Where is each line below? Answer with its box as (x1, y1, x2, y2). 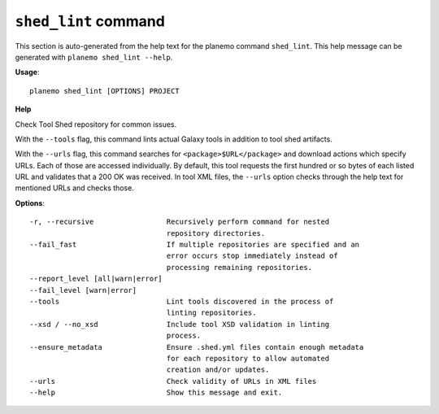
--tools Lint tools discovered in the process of (29, 297, 334, 306)
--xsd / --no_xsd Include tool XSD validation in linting (29, 320, 330, 329)
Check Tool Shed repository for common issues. (15, 119, 177, 129)
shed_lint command (15, 12, 166, 30)
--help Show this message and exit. (29, 388, 283, 398)
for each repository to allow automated (166, 354, 330, 363)
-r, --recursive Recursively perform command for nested (29, 217, 330, 227)
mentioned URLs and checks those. (15, 183, 134, 193)
